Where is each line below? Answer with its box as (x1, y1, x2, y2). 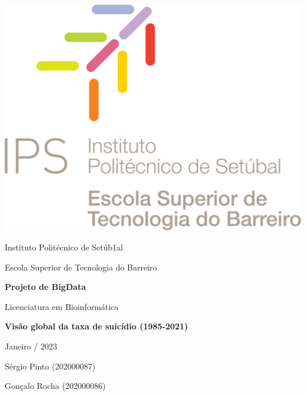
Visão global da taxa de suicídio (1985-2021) (5, 320, 188, 332)
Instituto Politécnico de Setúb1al (5, 241, 123, 253)
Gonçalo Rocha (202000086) (5, 379, 106, 392)
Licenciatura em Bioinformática (5, 300, 119, 312)
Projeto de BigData (5, 280, 87, 293)
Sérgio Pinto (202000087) (5, 359, 95, 372)
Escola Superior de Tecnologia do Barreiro (5, 260, 157, 273)
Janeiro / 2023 (5, 339, 57, 352)
